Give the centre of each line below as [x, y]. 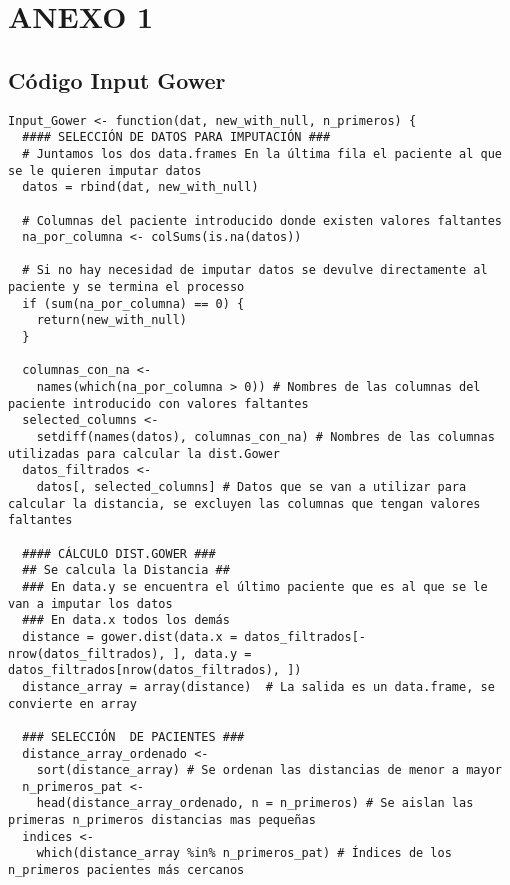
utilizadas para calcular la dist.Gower [144, 453]
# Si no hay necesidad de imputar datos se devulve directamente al [255, 270]
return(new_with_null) [111, 320]
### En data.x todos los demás [126, 620]
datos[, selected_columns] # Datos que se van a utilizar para [251, 487]
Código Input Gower [117, 79]
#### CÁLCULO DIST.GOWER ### [119, 553]
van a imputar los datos [90, 603]
